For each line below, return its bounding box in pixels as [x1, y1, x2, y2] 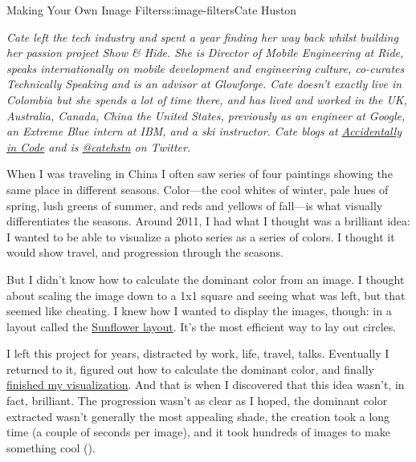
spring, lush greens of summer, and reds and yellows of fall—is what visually [6, 197, 383, 213]
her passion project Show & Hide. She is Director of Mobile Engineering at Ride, [6, 44, 404, 61]
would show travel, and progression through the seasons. [6, 244, 283, 261]
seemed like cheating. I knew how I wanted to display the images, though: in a [6, 302, 392, 319]
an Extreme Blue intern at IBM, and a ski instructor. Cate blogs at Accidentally [6, 123, 402, 140]
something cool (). [6, 439, 96, 456]
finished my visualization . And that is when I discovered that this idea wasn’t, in [6, 376, 405, 393]
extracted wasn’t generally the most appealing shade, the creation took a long [6, 407, 390, 424]
